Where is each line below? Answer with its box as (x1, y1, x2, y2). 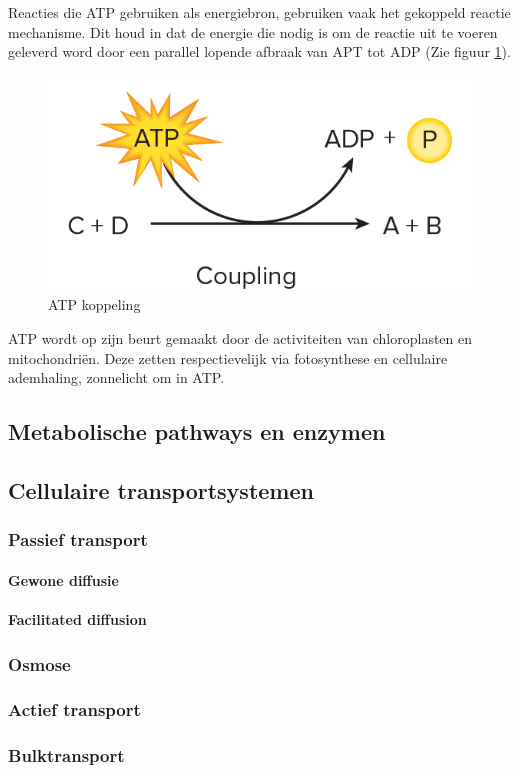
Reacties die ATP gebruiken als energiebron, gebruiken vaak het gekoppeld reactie (8, 2, 511, 22)
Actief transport (8, 697, 141, 722)
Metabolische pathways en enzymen (8, 416, 386, 447)
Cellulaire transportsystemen (8, 474, 314, 505)
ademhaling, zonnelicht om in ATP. (8, 367, 225, 388)
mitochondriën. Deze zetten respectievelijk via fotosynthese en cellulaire (8, 347, 448, 368)
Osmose (8, 651, 71, 676)
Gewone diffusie (8, 569, 119, 590)
